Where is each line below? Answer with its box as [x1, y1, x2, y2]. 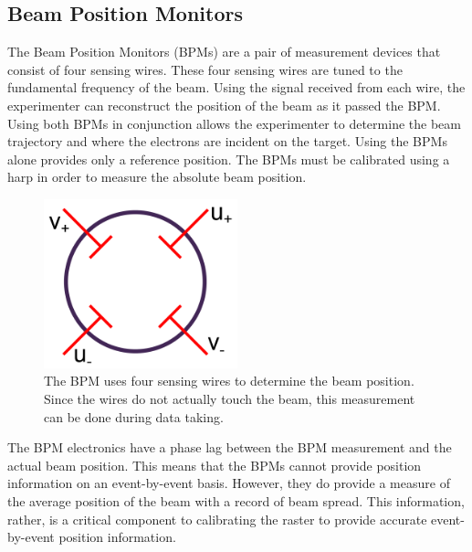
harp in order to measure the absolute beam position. [7, 167, 307, 186]
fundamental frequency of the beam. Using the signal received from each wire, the [7, 78, 466, 97]
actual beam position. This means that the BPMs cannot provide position [7, 455, 422, 474]
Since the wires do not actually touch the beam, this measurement [44, 389, 415, 409]
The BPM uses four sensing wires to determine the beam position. [44, 371, 414, 390]
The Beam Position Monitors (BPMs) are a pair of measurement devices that [7, 42, 441, 61]
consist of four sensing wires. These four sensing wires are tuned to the [7, 59, 403, 79]
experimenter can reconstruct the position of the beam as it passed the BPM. [7, 95, 441, 114]
